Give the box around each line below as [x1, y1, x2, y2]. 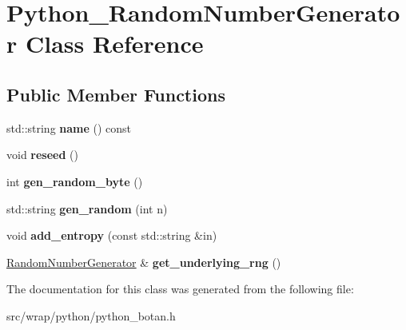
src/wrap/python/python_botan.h [6, 307, 176, 324]
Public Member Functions [6, 82, 225, 106]
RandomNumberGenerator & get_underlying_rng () [6, 253, 281, 270]
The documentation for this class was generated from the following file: [6, 280, 354, 297]
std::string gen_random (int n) [6, 200, 168, 217]
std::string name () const [6, 119, 132, 136]
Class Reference [25, 27, 204, 60]
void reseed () [6, 146, 78, 163]
